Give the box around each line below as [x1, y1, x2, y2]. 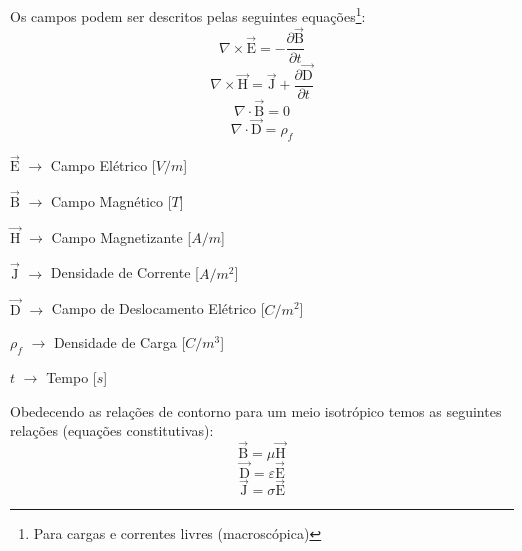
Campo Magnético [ [50, 191, 172, 212]
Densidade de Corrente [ [50, 262, 199, 283]
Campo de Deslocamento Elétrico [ [51, 298, 265, 319]
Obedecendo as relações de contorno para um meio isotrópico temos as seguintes [10, 400, 502, 421]
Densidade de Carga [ [53, 332, 186, 353]
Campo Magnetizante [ [51, 226, 192, 247]
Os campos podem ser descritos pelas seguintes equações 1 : [10, 3, 366, 26]
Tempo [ [46, 366, 97, 387]
